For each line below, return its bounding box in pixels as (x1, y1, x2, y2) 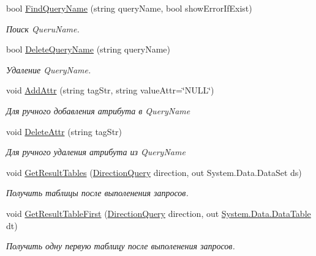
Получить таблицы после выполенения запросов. (6, 186, 189, 199)
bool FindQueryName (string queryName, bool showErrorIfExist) (6, 2, 252, 14)
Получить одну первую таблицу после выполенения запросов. (6, 240, 235, 252)
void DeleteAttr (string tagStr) (6, 125, 122, 137)
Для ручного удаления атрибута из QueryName (6, 145, 186, 158)
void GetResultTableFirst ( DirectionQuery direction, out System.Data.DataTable (6, 207, 311, 219)
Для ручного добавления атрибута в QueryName (6, 104, 190, 117)
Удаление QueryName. (6, 63, 91, 76)
